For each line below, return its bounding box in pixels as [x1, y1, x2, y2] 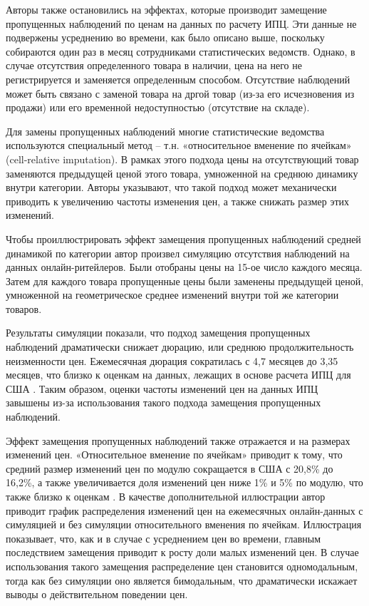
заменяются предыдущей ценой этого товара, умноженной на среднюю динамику [6, 165, 358, 180]
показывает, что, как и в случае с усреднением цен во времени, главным [6, 530, 321, 545]
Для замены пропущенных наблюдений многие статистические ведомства [6, 123, 325, 138]
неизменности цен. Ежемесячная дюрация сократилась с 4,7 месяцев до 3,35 [6, 353, 338, 368]
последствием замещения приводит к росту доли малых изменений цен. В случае [6, 545, 359, 560]
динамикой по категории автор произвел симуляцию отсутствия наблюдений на [6, 245, 350, 260]
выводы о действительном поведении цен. [6, 587, 188, 602]
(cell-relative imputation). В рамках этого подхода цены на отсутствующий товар [6, 151, 359, 166]
